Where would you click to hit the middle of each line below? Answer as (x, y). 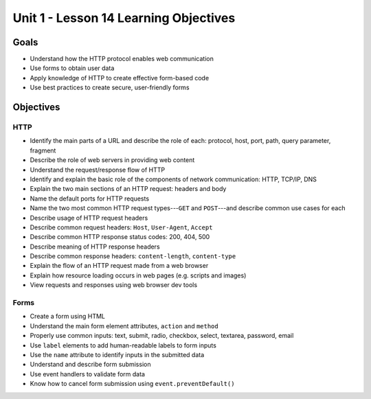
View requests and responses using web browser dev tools (114, 285)
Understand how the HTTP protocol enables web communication (122, 59)
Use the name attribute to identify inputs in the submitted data (117, 354)
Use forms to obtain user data (72, 68)
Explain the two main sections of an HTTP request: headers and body (128, 189)
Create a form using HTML (68, 317)
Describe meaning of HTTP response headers (95, 247)
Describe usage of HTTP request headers (89, 218)
